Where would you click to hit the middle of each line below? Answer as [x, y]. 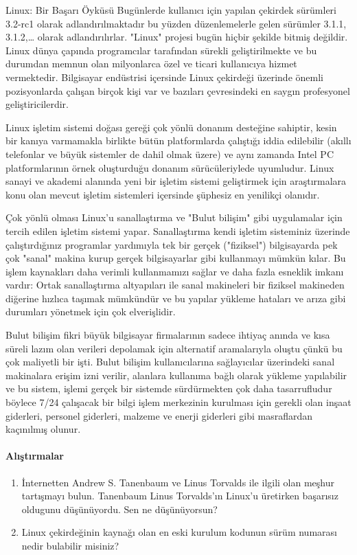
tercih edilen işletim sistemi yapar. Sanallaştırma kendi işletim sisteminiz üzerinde [178, 230]
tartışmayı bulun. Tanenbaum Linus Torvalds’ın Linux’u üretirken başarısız [180, 496]
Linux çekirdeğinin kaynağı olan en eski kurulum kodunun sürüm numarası [179, 532]
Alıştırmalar [35, 456]
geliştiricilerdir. [37, 104]
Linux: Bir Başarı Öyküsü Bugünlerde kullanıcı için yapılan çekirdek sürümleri [171, 10]
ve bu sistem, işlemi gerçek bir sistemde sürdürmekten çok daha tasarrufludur [169, 388]
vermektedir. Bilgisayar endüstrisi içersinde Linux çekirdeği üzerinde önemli [164, 77]
